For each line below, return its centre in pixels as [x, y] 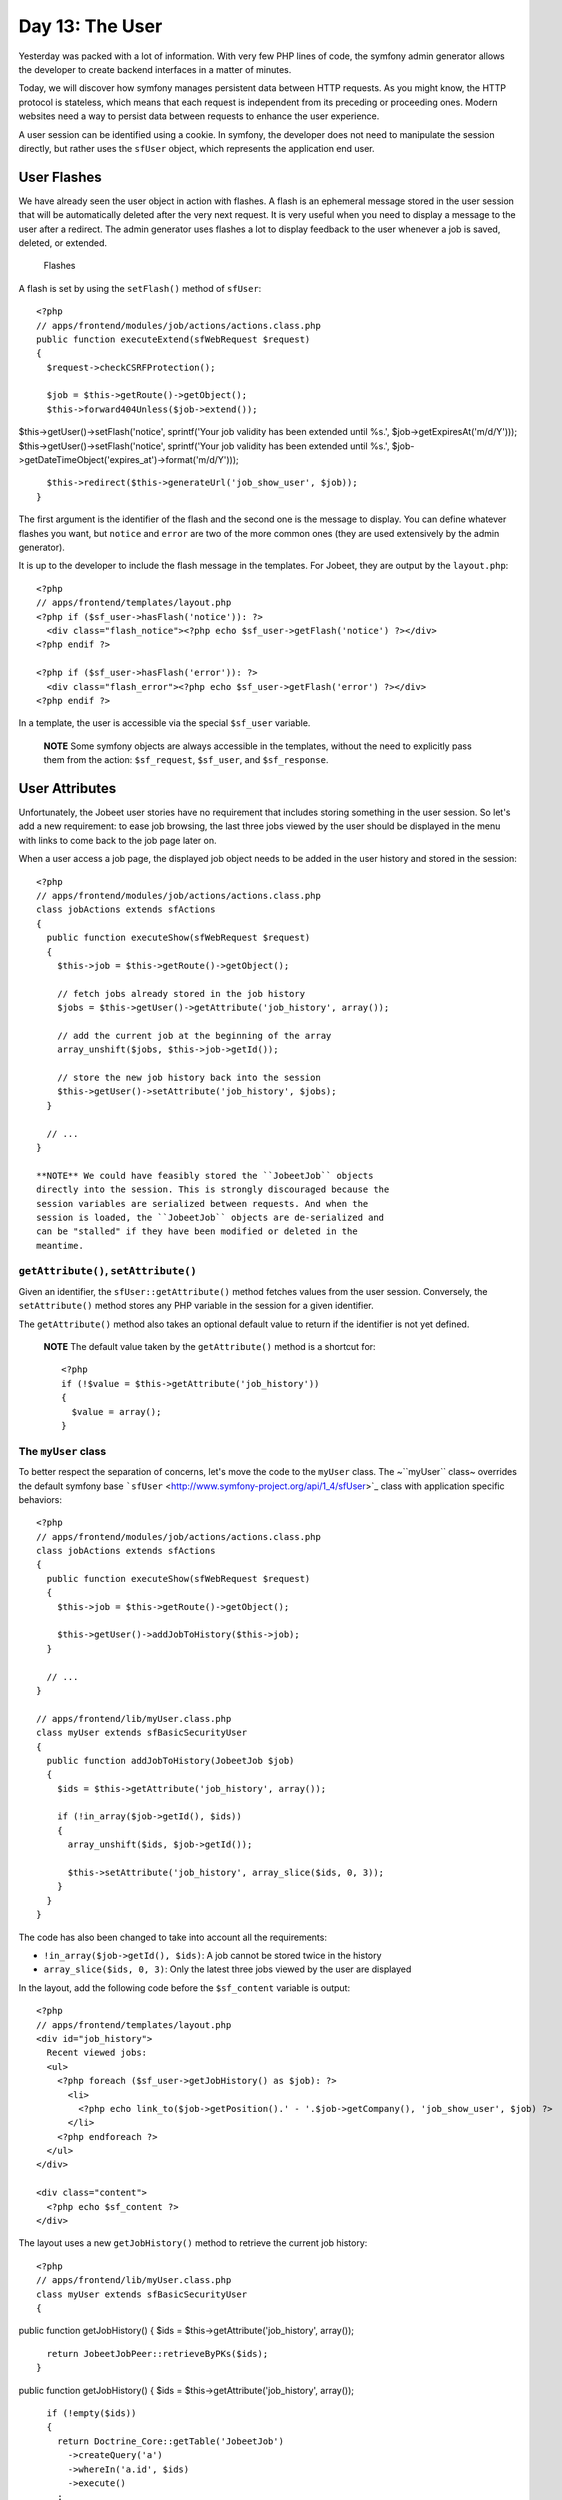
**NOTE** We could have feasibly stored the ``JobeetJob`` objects [205, 1175]
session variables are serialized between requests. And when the [202, 1203]
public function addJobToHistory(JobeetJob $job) [170, 1760]
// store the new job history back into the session [189, 1078]
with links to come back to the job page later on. [117, 840]
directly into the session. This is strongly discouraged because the [213, 1189]
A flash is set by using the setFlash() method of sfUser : [140, 288]
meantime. [60, 1245]
